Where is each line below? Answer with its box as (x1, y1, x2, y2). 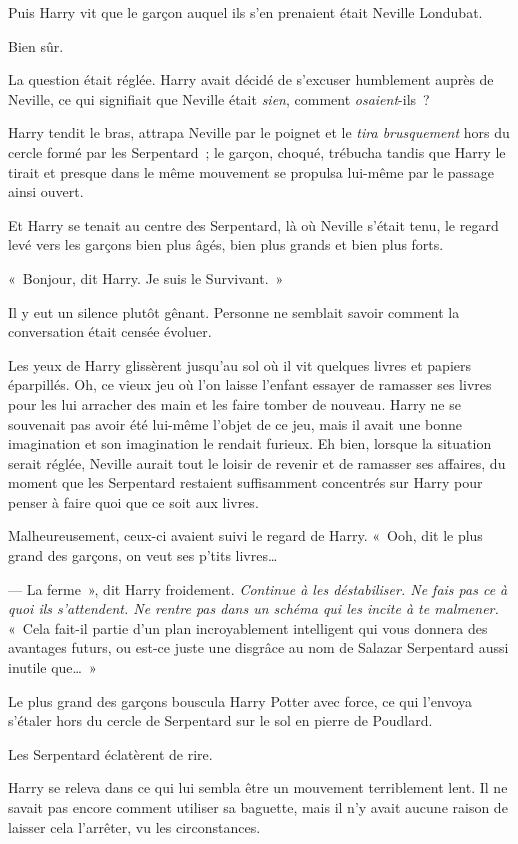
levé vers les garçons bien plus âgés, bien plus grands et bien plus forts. (8, 234, 444, 255)
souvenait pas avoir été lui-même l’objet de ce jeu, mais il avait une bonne (8, 413, 463, 434)
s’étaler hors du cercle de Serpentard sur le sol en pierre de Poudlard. (8, 710, 433, 731)
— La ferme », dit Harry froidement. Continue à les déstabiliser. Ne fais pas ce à (8, 578, 508, 599)
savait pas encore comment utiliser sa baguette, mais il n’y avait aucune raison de (8, 797, 508, 817)
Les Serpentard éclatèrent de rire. (8, 743, 213, 764)
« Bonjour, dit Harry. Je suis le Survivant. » (8, 267, 284, 288)
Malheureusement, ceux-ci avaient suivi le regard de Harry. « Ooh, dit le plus (8, 525, 483, 546)
